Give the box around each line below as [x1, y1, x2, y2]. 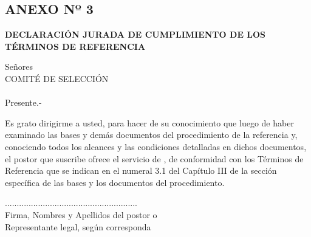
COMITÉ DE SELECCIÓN [5, 72, 109, 84]
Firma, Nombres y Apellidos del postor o [5, 208, 157, 221]
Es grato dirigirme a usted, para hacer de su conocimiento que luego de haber [5, 116, 294, 129]
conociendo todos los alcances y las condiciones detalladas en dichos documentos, [5, 140, 307, 153]
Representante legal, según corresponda [5, 220, 151, 233]
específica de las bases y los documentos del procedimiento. [5, 176, 225, 188]
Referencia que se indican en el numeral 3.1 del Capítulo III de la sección [5, 164, 277, 177]
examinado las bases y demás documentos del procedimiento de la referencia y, [5, 128, 298, 141]
